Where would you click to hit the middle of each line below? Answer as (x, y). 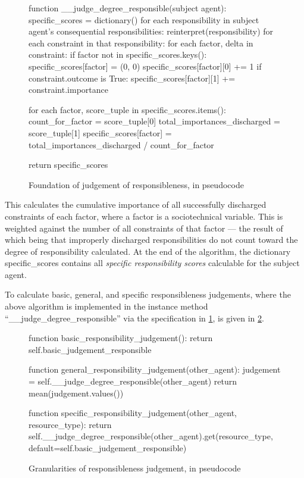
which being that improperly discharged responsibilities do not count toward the (151, 240)
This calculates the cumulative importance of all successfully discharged (136, 204)
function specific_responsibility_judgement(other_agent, (133, 413)
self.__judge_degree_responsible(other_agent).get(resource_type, (151, 436)
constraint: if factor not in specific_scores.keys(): (118, 54)
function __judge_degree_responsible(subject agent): (128, 8)
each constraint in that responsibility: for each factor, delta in (141, 43)
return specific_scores (68, 165)
